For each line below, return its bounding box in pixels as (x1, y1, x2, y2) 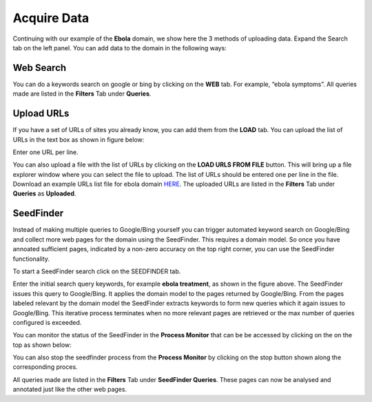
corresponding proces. (12, 363, 79, 371)
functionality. (12, 255, 50, 263)
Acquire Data (12, 10, 90, 25)
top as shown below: (12, 341, 72, 349)
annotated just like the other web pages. (12, 385, 127, 394)
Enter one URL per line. (12, 148, 79, 156)
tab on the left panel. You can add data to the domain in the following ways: (12, 43, 227, 52)
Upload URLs (12, 107, 70, 120)
